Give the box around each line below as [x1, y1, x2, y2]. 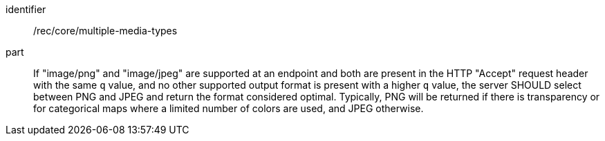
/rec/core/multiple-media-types [33, 25, 178, 36]
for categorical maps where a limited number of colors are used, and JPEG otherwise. [33, 102, 424, 114]
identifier [6, 3, 46, 15]
